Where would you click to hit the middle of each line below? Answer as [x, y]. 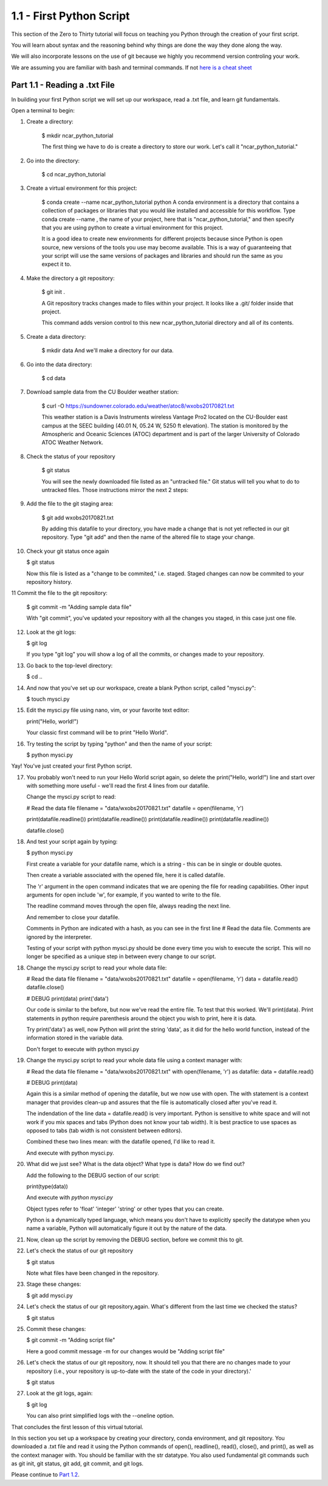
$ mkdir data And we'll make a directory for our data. [108, 350]
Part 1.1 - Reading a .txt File [63, 85]
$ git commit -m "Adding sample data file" [79, 607]
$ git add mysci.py [50, 1295]
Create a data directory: [56, 336]
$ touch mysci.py [48, 699]
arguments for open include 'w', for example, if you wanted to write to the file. [124, 895]
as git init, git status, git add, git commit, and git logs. [77, 1463]
